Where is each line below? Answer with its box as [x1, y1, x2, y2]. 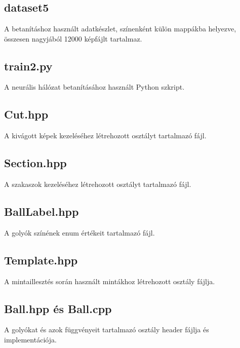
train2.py [4, 58, 53, 73]
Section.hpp [4, 155, 67, 171]
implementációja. [4, 334, 57, 344]
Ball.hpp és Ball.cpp [4, 300, 112, 316]
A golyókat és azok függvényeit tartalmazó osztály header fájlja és [4, 324, 209, 335]
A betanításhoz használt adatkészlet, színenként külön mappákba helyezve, [4, 23, 236, 33]
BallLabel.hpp [4, 203, 79, 219]
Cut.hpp [4, 106, 49, 122]
